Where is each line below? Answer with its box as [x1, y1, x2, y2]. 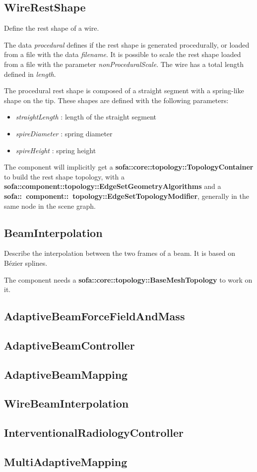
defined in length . [4, 68, 56, 79]
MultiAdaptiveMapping [4, 454, 128, 469]
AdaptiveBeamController [4, 337, 135, 353]
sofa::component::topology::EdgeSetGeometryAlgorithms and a [4, 181, 221, 191]
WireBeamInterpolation [4, 396, 129, 411]
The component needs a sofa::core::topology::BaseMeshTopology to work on [4, 274, 253, 285]
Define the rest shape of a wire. [4, 23, 99, 33]
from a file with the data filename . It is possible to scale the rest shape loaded [4, 49, 241, 59]
